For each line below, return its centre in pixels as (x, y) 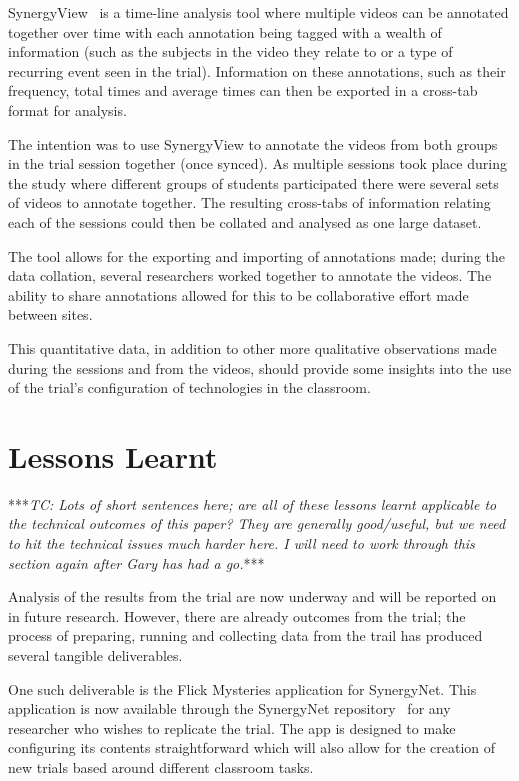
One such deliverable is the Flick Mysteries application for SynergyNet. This (242, 688)
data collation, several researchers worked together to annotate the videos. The (250, 275)
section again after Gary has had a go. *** (136, 562)
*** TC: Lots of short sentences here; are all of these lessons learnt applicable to (252, 503)
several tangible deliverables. (95, 654)
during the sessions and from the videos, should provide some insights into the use (260, 367)
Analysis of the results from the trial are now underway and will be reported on (252, 596)
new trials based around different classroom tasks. (161, 766)
